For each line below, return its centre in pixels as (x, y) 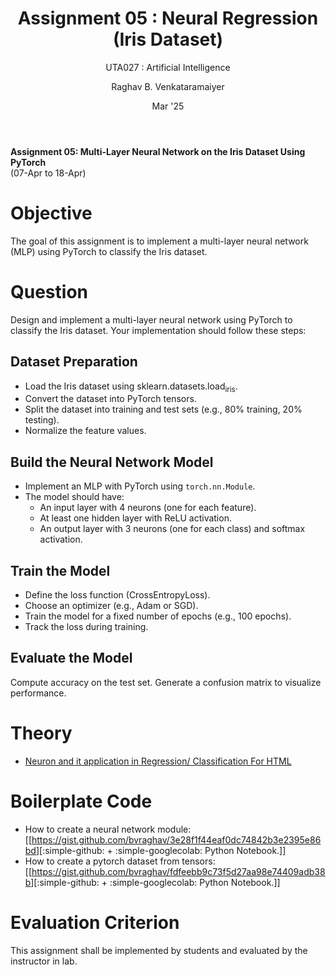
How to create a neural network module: (108, 829)
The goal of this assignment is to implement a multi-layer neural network (159, 241)
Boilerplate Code (81, 801)
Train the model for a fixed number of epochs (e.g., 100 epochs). (158, 616)
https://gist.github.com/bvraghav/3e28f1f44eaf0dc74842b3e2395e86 (176, 839)
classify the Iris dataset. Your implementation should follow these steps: (158, 330)
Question (49, 292)
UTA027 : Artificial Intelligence (168, 67)
